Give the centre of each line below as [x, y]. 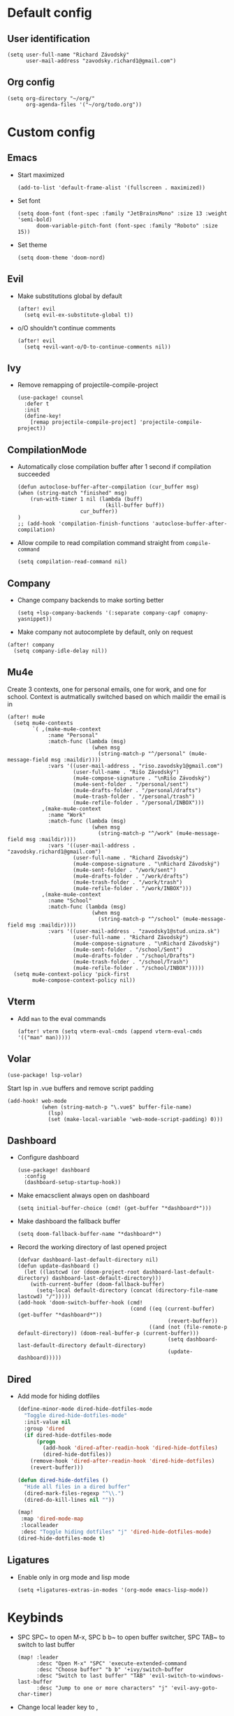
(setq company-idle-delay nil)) [61, 651]
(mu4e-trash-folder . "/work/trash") [128, 882]
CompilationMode [47, 450]
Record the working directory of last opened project [92, 1247]
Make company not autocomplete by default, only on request [105, 632]
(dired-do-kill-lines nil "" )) [70, 1500]
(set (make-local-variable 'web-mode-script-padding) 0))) [136, 1119]
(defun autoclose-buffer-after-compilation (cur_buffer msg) [108, 487]
